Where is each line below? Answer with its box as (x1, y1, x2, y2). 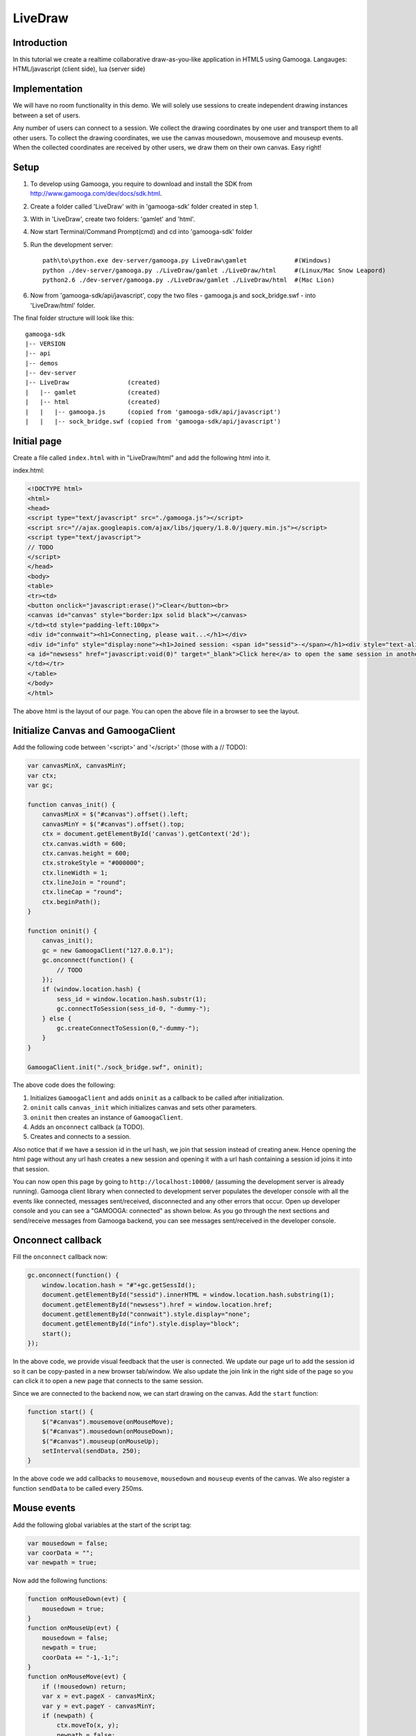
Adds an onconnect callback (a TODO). (30, 1123, 145, 1131)
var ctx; (27, 771, 58, 779)
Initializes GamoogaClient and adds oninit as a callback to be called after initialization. (30, 1094, 284, 1102)
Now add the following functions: (12, 1576, 107, 1585)
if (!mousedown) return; (42, 1683, 127, 1690)
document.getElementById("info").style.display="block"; (42, 1320, 240, 1328)
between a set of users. (12, 111, 81, 119)
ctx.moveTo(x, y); (56, 1721, 119, 1729)
